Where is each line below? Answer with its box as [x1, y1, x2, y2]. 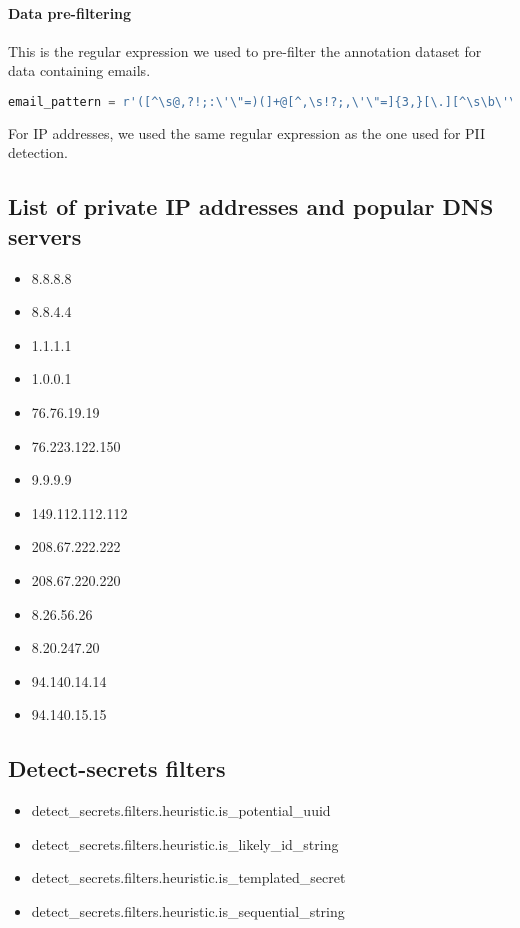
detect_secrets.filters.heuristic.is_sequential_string [31, 900, 345, 921]
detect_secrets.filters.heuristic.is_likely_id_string [31, 833, 339, 854]
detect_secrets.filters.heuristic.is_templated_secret [31, 867, 346, 888]
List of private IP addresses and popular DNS [8, 191, 494, 222]
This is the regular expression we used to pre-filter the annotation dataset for [8, 40, 482, 61]
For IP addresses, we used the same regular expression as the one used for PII [8, 122, 486, 143]
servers [8, 220, 82, 251]
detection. [8, 142, 68, 163]
